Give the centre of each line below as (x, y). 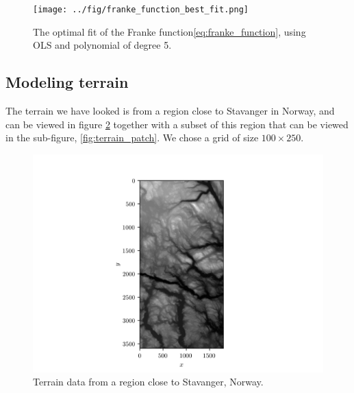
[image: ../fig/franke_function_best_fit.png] (141, 10)
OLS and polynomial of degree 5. (102, 45)
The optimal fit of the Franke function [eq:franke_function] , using (169, 31)
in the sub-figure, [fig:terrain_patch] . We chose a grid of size (132, 138)
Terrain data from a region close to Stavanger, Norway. (148, 382)
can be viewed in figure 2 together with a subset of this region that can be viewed (177, 124)
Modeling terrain (67, 82)
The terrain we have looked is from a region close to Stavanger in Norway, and (170, 111)
